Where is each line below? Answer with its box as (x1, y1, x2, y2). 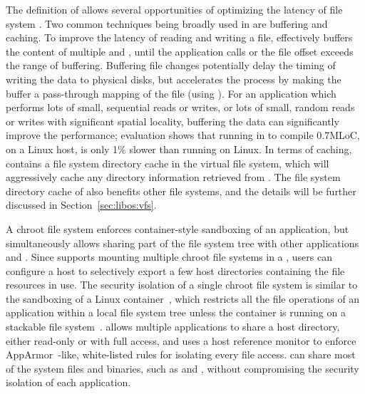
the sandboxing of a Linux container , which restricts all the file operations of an (6, 291, 360, 306)
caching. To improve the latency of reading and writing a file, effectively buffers (6, 30, 353, 45)
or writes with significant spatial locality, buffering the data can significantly (6, 113, 339, 128)
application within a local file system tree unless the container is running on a (6, 305, 346, 320)
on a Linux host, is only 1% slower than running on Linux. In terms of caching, (6, 141, 352, 156)
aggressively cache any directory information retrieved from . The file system (6, 170, 341, 185)
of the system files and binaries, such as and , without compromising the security (6, 361, 359, 375)
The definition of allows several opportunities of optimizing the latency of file (6, 2, 343, 16)
